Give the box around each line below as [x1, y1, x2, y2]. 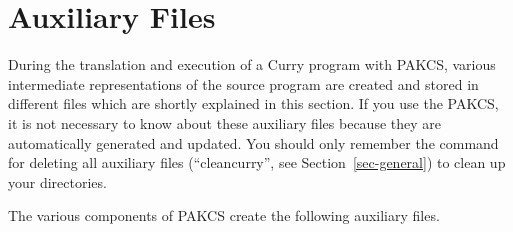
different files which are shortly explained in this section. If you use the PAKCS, [8, 93, 499, 114]
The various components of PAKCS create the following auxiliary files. [8, 205, 440, 226]
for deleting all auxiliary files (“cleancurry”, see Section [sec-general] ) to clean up [8, 152, 506, 173]
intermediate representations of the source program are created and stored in [8, 73, 479, 94]
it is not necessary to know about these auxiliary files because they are [8, 112, 441, 133]
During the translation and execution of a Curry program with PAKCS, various [8, 54, 496, 75]
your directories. [8, 171, 107, 192]
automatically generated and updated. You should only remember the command [8, 132, 499, 153]
